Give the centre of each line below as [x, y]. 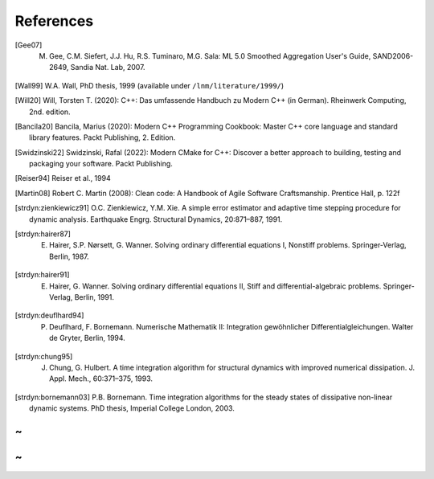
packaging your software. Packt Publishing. [101, 164]
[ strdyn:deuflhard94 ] [49, 315]
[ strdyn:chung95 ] [44, 356]
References [54, 21]
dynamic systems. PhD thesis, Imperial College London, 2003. [132, 408]
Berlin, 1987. [70, 256]
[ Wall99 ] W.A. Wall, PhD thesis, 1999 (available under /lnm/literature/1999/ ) [149, 85]
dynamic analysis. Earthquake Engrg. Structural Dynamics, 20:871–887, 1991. [156, 219]
